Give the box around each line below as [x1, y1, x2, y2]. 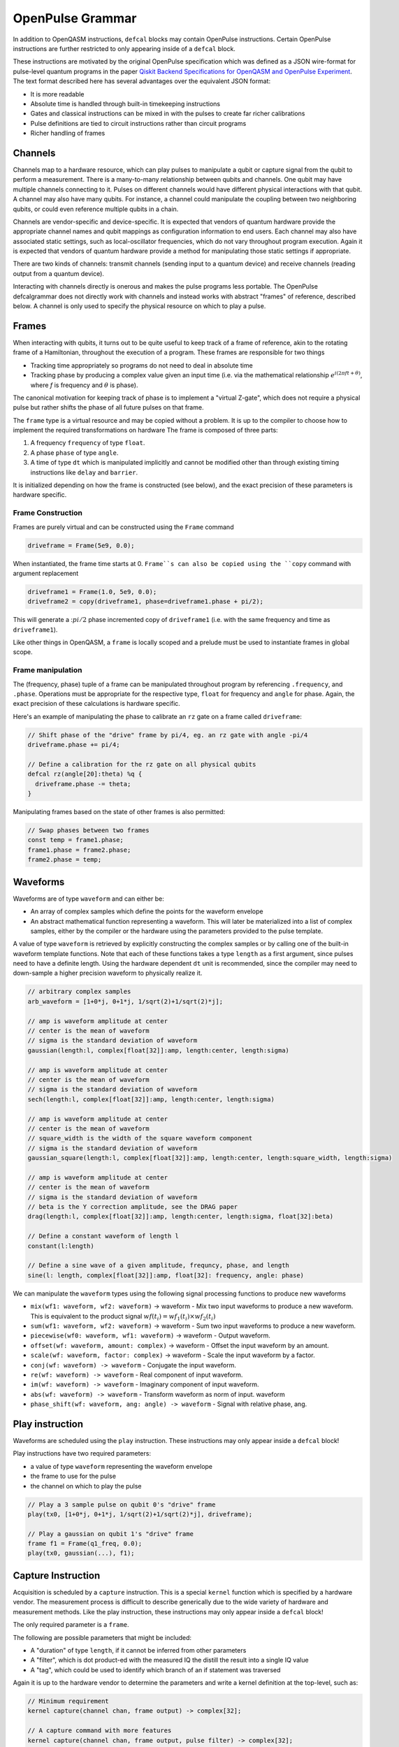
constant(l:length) [27, 1242, 94, 1250]
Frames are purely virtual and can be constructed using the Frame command [13, 523, 234, 531]
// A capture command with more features [27, 1727, 172, 1734]
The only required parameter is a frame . [13, 1621, 129, 1629]
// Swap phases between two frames [27, 827, 150, 834]
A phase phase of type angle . [30, 448, 119, 457]
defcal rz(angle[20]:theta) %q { [27, 770, 143, 778]
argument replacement [13, 569, 79, 577]
